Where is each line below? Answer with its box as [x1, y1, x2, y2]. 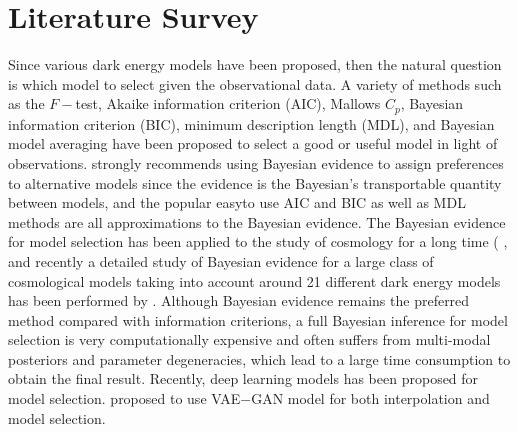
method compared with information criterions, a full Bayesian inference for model [8, 309, 508, 330]
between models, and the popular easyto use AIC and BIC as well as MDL [8, 192, 466, 213]
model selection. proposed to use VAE [8, 388, 241, 409]
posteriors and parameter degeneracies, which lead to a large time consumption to [8, 348, 511, 369]
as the [8, 93, 45, 114]
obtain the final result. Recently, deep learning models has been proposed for [8, 368, 479, 389]
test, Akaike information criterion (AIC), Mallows [75, 93, 381, 114]
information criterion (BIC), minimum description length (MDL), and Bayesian [8, 113, 495, 134]
